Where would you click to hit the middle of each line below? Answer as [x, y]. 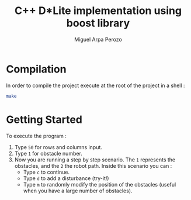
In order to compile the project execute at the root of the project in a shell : [95, 85]
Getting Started [44, 120]
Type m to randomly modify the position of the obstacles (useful [100, 184]
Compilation [36, 69]
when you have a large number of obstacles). [78, 191]
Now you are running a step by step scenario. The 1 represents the [95, 160]
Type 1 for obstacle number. [48, 153]
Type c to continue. [46, 172]
